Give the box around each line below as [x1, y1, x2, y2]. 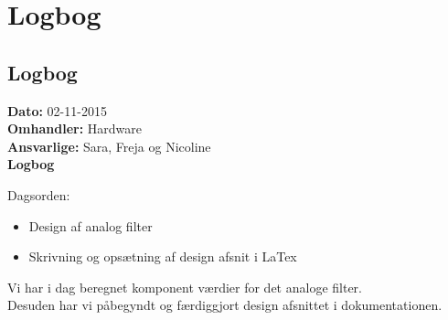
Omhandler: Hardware [7, 119, 142, 138]
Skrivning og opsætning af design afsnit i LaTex [28, 247, 297, 266]
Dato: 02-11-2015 [7, 101, 107, 120]
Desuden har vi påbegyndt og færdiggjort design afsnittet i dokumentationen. [7, 295, 443, 315]
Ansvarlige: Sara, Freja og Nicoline [7, 136, 211, 155]
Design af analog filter [28, 216, 153, 235]
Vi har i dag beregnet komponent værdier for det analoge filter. [7, 277, 362, 296]
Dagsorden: [7, 185, 70, 204]
